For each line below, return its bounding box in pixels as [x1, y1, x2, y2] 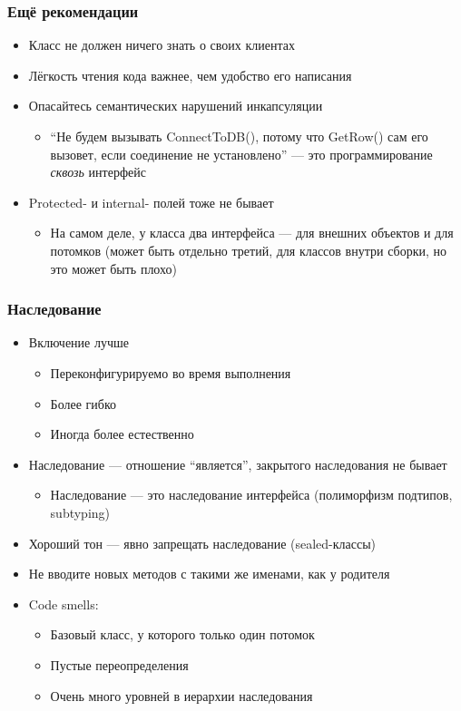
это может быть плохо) [50, 258, 177, 278]
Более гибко [50, 394, 116, 413]
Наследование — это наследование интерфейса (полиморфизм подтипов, [50, 485, 453, 504]
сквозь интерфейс [50, 162, 146, 181]
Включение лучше [28, 333, 129, 352]
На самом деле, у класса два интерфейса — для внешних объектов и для [50, 223, 454, 242]
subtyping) [50, 502, 111, 521]
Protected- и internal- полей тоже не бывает [28, 192, 274, 211]
